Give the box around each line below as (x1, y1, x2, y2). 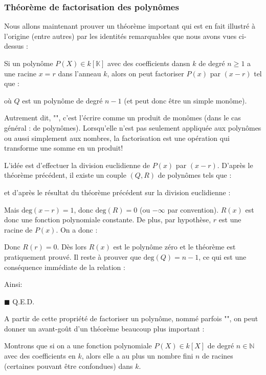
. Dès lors (57, 241, 86, 252)
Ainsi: (4, 279, 23, 289)
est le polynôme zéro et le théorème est (113, 241, 236, 252)
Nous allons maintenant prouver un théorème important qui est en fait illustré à (4, 20, 255, 31)
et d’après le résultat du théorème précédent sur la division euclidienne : (4, 186, 231, 197)
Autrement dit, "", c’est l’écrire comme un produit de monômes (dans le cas (4, 112, 241, 123)
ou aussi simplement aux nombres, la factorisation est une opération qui (4, 132, 230, 143)
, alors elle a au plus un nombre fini (81, 350, 193, 361)
